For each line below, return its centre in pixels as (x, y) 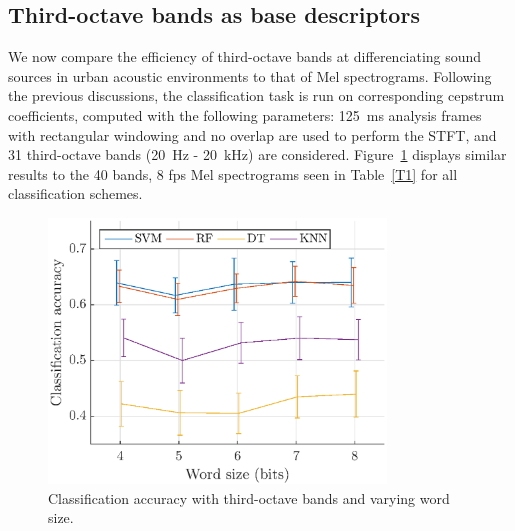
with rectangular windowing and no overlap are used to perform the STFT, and (252, 134)
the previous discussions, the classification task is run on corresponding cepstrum (256, 95)
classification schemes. (75, 193)
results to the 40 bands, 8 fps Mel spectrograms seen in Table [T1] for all (233, 173)
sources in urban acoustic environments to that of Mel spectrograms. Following (250, 75)
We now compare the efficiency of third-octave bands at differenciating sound (245, 56)
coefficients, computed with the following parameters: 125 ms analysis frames (245, 114)
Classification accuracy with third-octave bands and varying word (249, 497)
